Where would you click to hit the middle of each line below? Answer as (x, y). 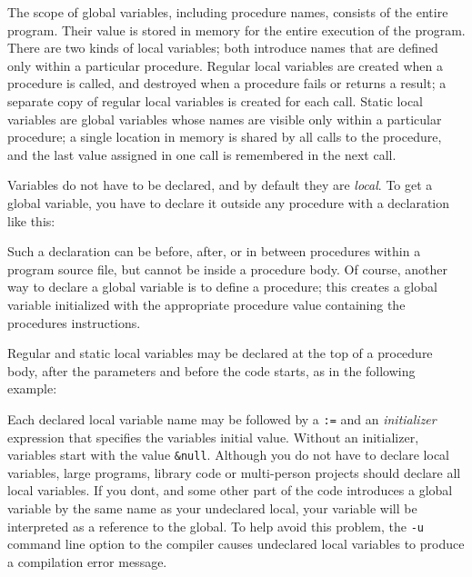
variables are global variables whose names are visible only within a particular (225, 119)
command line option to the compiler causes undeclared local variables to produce (236, 544)
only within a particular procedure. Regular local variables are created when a (225, 65)
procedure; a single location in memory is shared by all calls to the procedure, (225, 137)
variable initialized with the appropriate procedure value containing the (206, 304)
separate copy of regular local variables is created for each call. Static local (215, 100)
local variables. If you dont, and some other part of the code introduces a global (230, 490)
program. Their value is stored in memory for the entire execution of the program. (236, 30)
